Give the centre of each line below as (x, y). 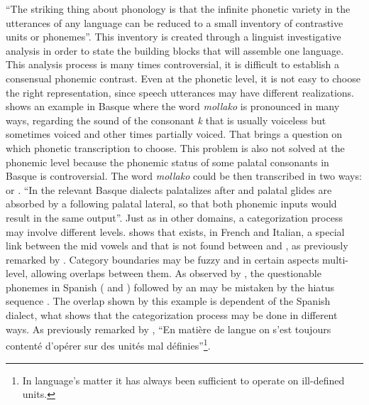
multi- (336, 259)
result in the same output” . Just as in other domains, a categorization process (174, 217)
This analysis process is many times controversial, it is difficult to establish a (172, 64)
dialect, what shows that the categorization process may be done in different (172, 315)
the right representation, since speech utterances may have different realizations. (180, 92)
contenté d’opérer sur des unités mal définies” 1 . (108, 344)
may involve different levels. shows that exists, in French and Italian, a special (175, 231)
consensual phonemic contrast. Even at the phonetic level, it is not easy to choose (183, 78)
